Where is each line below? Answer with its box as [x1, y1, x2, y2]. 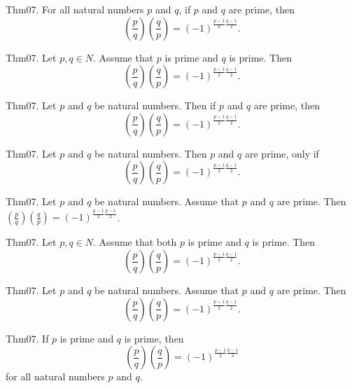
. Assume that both [93, 235, 177, 249]
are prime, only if [244, 146, 319, 160]
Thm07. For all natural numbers [6, 2, 144, 16]
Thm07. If [6, 331, 49, 345]
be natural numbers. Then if [94, 98, 216, 113]
